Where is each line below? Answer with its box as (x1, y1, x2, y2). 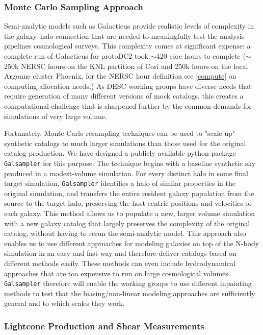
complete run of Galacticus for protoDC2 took (4, 51, 149, 61)
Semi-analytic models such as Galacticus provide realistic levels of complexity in (4, 20, 254, 31)
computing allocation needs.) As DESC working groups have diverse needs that (4, 80, 252, 91)
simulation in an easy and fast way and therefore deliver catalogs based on (4, 248, 236, 258)
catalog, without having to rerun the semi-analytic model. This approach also (4, 228, 246, 238)
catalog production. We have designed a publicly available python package (4, 148, 236, 158)
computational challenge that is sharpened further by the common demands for (4, 100, 252, 111)
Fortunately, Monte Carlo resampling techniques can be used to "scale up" (4, 128, 235, 138)
